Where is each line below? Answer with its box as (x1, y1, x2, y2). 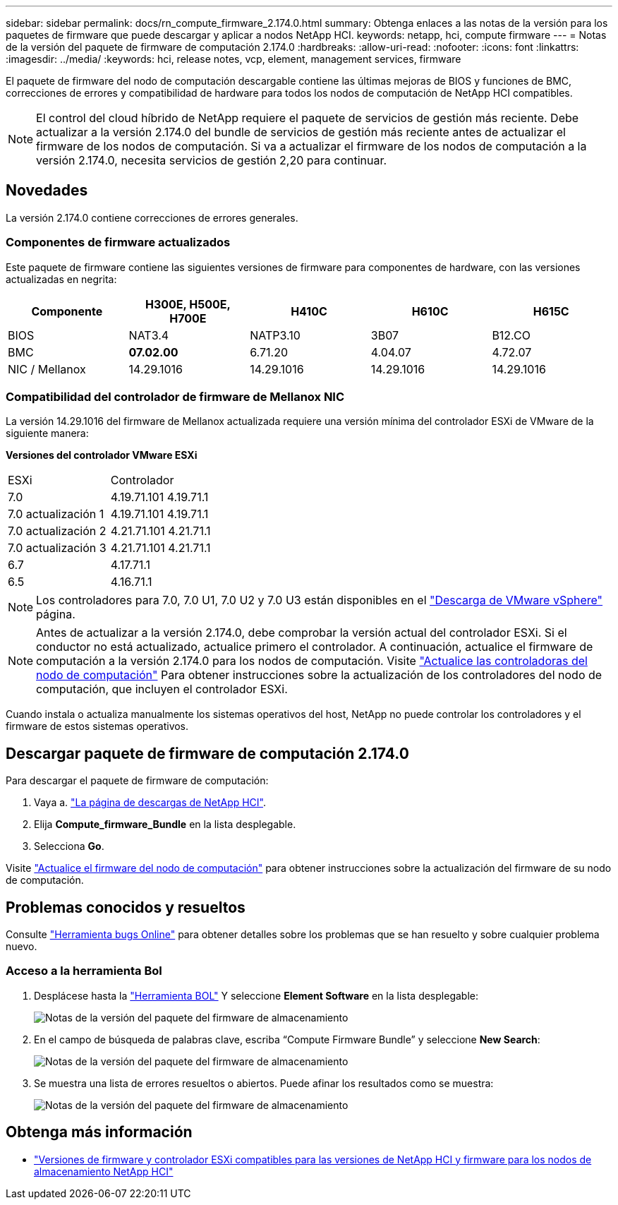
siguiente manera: (6, 427, 89, 440)
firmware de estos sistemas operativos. (6, 720, 189, 733)
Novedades (6, 181, 88, 200)
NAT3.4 (128, 328, 169, 342)
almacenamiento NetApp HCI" (34, 1165, 174, 1177)
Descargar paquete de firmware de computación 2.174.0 (6, 744, 409, 762)
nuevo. (6, 940, 37, 953)
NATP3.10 (250, 328, 301, 342)
